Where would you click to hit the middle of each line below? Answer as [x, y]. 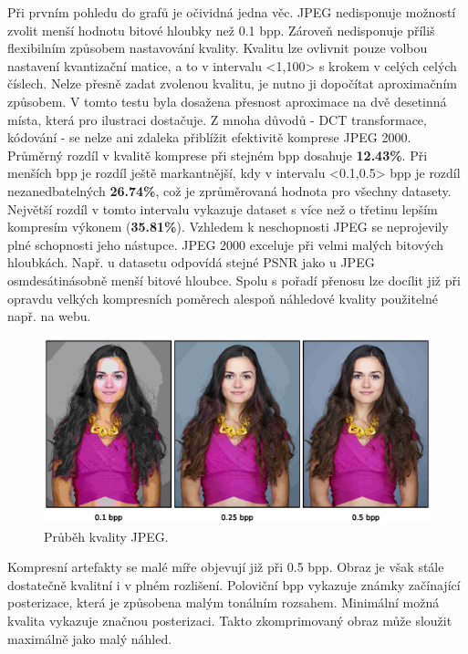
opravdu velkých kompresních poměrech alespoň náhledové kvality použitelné [223, 298]
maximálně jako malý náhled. [90, 638]
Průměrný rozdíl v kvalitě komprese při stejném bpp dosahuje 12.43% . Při [218, 155]
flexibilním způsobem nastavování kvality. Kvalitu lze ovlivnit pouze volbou [218, 48]
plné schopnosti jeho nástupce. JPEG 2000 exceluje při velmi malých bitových [226, 244]
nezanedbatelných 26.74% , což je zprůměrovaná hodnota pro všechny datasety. [229, 190]
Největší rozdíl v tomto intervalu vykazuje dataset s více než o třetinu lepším [223, 208]
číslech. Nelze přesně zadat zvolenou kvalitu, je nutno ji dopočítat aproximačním [232, 83]
